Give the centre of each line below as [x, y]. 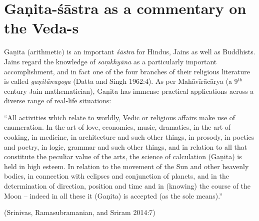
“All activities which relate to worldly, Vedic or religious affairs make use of [120, 117]
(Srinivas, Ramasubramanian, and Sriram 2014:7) [80, 212]
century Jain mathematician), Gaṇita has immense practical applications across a [129, 91]
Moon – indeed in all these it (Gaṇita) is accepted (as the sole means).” [113, 195]
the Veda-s [41, 28]
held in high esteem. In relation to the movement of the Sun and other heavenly [126, 166]
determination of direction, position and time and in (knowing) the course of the [127, 186]
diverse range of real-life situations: [58, 101]
